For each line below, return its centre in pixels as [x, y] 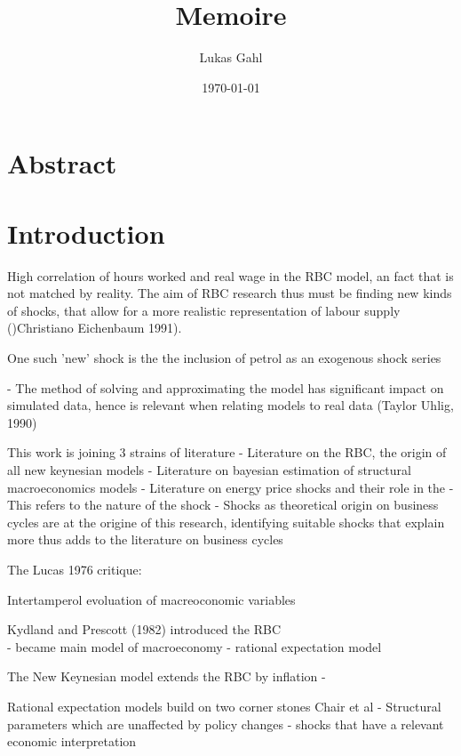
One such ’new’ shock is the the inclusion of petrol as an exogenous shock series [224, 358]
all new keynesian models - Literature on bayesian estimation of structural [209, 469]
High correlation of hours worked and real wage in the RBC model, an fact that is [230, 275]
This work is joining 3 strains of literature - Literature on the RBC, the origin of [227, 452]
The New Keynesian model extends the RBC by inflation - [167, 676]
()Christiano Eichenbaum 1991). [95, 328]
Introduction [86, 233]
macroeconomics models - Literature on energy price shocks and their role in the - [230, 487]
